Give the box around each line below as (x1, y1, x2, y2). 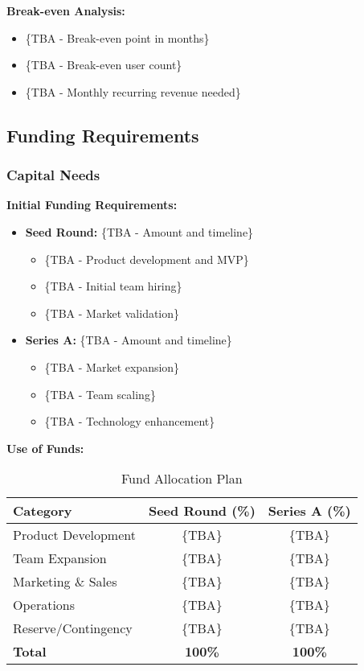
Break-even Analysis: (6, 2, 125, 19)
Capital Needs (6, 165, 100, 185)
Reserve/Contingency (13, 619, 133, 638)
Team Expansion (13, 549, 107, 568)
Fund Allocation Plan (121, 469, 243, 488)
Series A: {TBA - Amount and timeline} (25, 331, 232, 348)
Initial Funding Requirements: (6, 196, 178, 213)
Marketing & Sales (13, 572, 117, 591)
